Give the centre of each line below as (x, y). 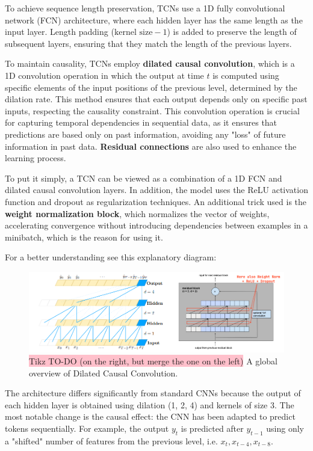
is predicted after (212, 428)
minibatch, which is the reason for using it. (84, 237)
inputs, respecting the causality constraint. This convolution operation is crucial (152, 110)
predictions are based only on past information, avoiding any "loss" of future (145, 134)
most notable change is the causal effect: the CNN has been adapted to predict (150, 416)
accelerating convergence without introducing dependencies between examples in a (156, 225)
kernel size (133, 33)
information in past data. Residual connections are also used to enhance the (151, 146)
